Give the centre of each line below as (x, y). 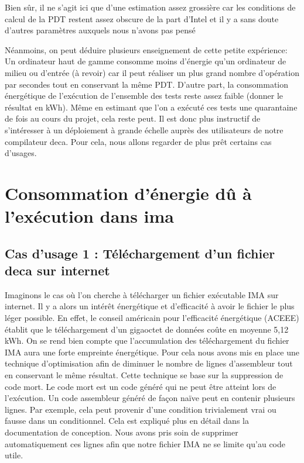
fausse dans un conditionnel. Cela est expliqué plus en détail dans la (127, 421)
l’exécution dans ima (90, 216)
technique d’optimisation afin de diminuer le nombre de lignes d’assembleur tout (149, 363)
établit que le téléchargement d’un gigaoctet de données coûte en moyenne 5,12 (147, 329)
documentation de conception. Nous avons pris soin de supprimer (122, 432)
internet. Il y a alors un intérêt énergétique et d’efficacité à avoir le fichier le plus (150, 306)
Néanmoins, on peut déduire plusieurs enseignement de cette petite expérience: (146, 49)
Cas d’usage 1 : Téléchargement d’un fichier (140, 253)
